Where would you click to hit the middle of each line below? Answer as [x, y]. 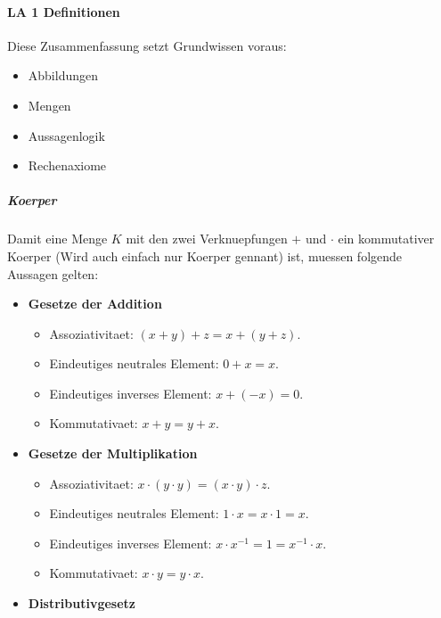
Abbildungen [63, 75]
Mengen [49, 105]
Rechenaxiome [67, 165]
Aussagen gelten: [53, 273]
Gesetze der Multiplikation [113, 453]
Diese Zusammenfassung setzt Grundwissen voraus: [147, 45]
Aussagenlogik [66, 135]
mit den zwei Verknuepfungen [207, 239]
